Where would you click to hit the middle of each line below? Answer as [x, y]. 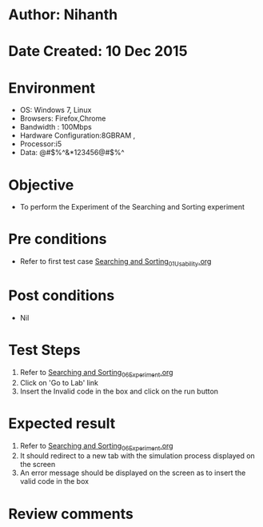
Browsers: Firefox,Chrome [63, 118]
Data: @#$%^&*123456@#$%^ [72, 153]
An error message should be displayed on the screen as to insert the [133, 473]
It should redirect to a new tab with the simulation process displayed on [137, 456]
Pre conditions [58, 240]
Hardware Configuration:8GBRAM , [78, 136]
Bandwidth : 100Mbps [56, 127]
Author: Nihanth [63, 15]
